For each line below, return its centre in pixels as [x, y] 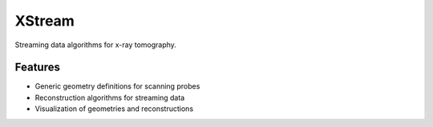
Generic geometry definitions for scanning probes [117, 86]
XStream [45, 21]
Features [37, 67]
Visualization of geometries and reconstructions [114, 109]
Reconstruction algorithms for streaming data [110, 97]
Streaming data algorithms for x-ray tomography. [95, 45]
